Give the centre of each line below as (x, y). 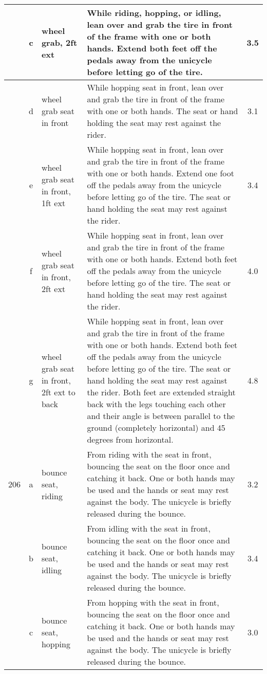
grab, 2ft (59, 42)
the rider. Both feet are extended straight (161, 392)
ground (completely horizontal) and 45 (156, 427)
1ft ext (53, 203)
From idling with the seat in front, (149, 528)
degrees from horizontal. (130, 439)
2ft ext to (58, 392)
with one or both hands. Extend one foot (161, 173)
